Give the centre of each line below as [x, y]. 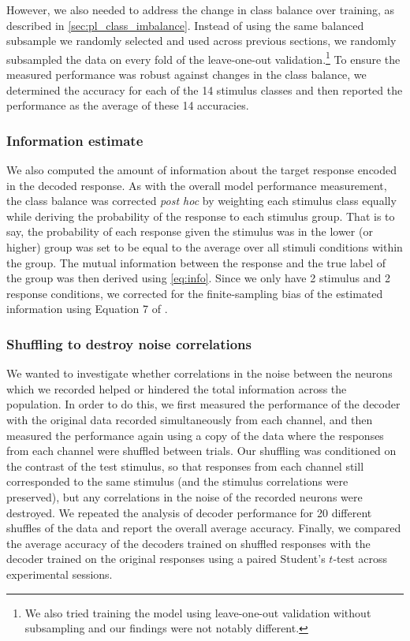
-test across [360, 559]
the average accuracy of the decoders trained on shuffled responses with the [188, 543]
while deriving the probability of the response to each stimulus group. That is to [201, 216]
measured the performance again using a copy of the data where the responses [195, 435]
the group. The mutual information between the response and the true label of [196, 262]
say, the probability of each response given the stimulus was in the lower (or [190, 231]
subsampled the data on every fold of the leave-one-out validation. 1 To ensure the [203, 58]
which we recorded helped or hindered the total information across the [177, 388]
